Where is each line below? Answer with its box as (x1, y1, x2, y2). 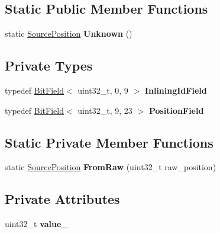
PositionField (148, 104, 204, 116)
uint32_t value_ (5, 218, 69, 230)
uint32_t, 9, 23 (77, 104, 132, 116)
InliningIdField (144, 84, 207, 96)
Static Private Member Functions (5, 133, 213, 151)
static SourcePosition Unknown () (5, 27, 132, 40)
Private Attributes (5, 190, 120, 208)
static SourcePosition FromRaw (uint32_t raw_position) (5, 161, 216, 173)
